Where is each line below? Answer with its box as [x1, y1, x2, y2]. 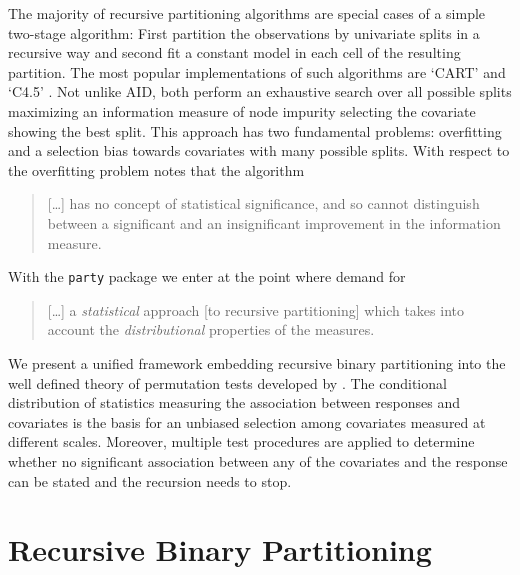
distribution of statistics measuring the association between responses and [8, 392, 460, 413]
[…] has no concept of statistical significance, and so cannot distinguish [47, 193, 480, 214]
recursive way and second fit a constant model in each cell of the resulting [8, 42, 461, 63]
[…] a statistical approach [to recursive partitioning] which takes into [47, 299, 464, 320]
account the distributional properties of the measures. [47, 319, 375, 340]
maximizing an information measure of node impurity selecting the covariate [8, 100, 476, 121]
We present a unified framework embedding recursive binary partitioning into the [8, 352, 506, 373]
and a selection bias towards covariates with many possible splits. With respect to [8, 140, 510, 161]
